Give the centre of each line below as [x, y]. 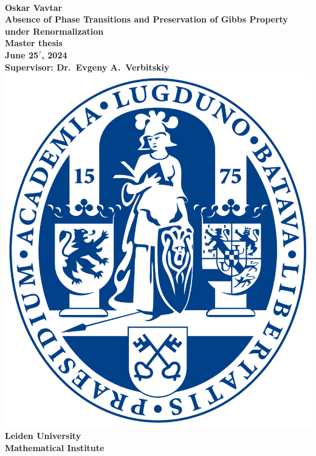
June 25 [22, 54]
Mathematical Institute [55, 447]
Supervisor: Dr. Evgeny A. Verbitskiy [87, 67]
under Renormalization [54, 31]
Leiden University [43, 436]
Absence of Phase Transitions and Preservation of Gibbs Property [146, 19]
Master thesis [34, 43]
